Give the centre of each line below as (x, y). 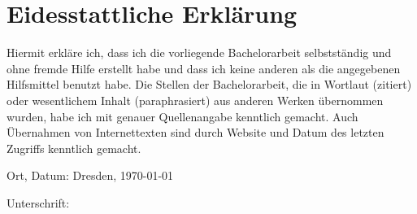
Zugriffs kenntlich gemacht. (74, 148)
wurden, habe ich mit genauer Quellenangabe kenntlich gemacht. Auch (182, 116)
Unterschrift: (38, 202)
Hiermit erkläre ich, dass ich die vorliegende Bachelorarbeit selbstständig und (199, 52)
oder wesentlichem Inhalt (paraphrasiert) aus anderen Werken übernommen (195, 100)
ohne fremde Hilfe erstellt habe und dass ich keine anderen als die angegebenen (204, 68)
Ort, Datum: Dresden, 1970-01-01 (90, 175)
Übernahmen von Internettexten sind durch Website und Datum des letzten (195, 132)
